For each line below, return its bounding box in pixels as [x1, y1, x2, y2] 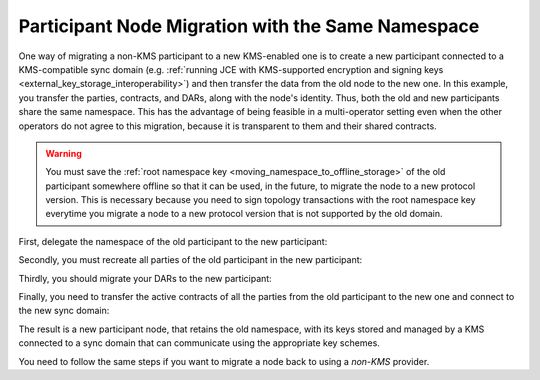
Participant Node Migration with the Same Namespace [18, 15, 480, 37]
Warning [45, 147, 82, 159]
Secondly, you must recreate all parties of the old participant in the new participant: [18, 254, 363, 266]
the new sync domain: [18, 305, 110, 317]
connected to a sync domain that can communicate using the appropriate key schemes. [18, 337, 380, 349]
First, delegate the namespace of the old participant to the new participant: [18, 235, 328, 247]
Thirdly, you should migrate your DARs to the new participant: [18, 272, 272, 284]
